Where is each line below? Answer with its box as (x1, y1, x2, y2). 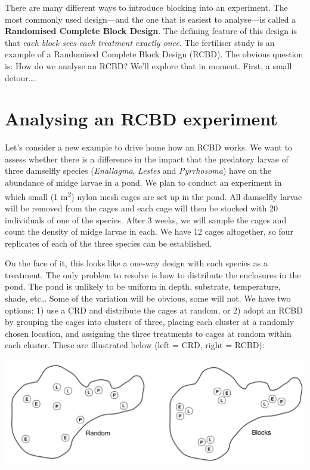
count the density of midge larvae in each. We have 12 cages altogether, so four (5, 225, 294, 238)
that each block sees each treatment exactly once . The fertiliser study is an (5, 36, 275, 48)
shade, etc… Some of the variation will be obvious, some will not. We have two (5, 292, 291, 305)
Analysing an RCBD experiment (5, 106, 278, 131)
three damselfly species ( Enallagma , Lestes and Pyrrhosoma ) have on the (5, 164, 272, 177)
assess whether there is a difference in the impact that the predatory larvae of (5, 152, 289, 165)
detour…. (5, 71, 36, 84)
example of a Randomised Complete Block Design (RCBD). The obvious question (5, 48, 303, 60)
